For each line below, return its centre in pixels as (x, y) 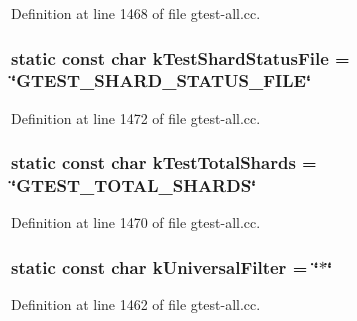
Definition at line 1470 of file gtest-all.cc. (136, 222)
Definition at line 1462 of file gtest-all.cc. (136, 304)
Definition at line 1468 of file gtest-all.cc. (136, 13)
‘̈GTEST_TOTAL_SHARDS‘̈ (134, 185)
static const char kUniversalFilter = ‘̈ (165, 266)
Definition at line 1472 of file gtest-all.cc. (136, 117)
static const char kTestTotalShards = (164, 162)
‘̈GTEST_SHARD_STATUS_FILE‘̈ (161, 80)
